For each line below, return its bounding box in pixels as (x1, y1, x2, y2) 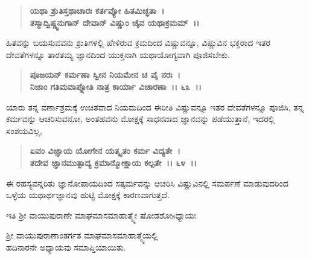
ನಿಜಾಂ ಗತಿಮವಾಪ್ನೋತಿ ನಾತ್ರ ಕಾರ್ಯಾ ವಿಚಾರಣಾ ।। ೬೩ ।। (30, 80, 202, 92)
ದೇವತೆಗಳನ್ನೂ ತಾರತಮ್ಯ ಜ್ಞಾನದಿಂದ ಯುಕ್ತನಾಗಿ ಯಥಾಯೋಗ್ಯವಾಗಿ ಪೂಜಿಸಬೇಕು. (6, 48, 230, 60)
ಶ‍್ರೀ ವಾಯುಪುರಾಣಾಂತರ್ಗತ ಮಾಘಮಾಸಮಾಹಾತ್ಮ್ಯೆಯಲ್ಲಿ (6, 229, 158, 241)
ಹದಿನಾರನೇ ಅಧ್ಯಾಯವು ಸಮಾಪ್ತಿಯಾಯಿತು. (6, 240, 126, 253)
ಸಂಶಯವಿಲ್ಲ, (6, 124, 42, 136)
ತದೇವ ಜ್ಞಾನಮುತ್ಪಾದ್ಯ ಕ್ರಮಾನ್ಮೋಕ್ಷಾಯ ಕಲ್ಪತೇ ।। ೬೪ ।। (30, 156, 197, 168)
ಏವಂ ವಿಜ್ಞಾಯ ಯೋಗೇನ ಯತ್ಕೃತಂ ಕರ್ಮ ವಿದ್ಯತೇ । (30, 144, 180, 157)
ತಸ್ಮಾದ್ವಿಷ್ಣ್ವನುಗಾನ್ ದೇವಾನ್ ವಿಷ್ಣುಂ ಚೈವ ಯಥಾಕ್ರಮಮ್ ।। (30, 16, 200, 28)
